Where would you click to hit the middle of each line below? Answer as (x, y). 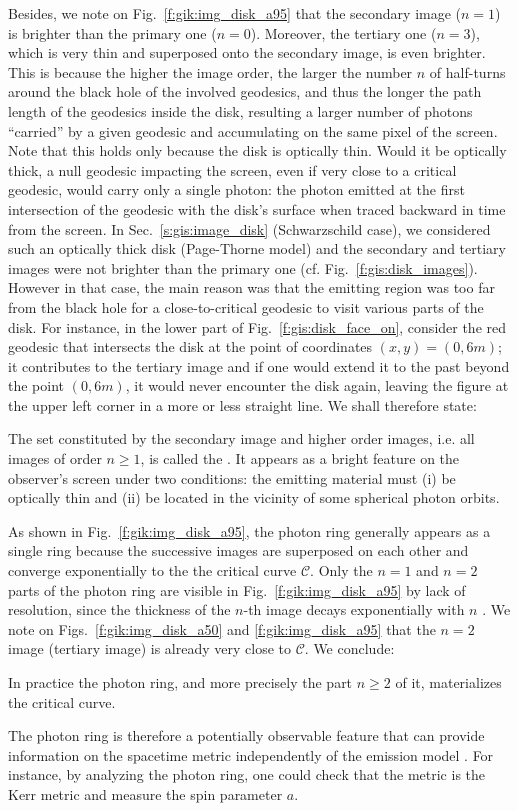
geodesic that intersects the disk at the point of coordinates (190, 346)
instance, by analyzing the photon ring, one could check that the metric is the (247, 774)
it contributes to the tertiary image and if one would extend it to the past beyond (259, 365)
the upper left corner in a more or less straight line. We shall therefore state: (242, 404)
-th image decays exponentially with (354, 609)
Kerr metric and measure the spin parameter (145, 793)
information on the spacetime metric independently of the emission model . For (251, 754)
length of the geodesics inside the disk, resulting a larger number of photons (240, 110)
